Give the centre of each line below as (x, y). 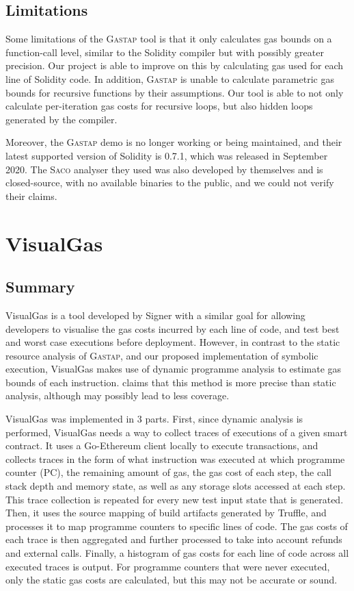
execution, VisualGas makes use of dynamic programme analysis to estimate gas (174, 369)
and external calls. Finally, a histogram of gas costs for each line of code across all (177, 553)
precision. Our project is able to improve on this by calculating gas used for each (175, 65)
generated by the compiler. (62, 119)
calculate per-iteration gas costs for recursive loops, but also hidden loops (159, 106)
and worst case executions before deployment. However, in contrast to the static (173, 342)
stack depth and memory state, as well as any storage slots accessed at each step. (176, 486)
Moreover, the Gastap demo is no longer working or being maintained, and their (174, 142)
